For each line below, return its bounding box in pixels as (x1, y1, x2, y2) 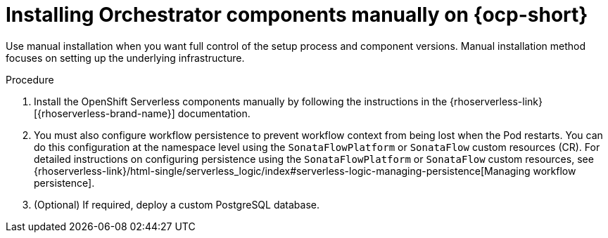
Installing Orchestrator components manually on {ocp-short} (6, 3, 588, 27)
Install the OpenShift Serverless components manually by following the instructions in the (34, 95, 448, 107)
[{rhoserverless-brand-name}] (34, 107, 175, 119)
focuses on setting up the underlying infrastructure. (6, 51, 245, 64)
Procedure (6, 73, 54, 86)
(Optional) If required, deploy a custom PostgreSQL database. (34, 198, 320, 211)
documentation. (177, 107, 251, 119)
